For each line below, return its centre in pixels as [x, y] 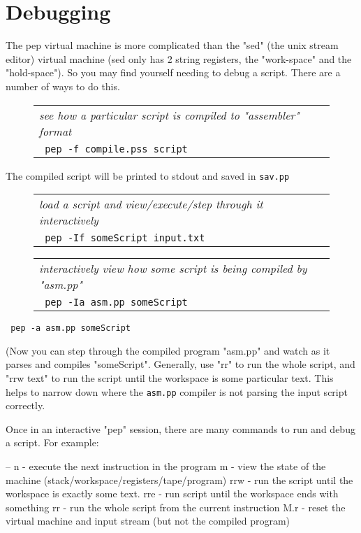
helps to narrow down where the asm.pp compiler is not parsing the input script [177, 391]
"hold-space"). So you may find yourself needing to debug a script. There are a [173, 72]
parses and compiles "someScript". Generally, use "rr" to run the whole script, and [180, 364]
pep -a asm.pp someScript [71, 328]
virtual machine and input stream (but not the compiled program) [148, 521]
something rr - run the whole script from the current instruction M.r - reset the [176, 507]
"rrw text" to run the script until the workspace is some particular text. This [170, 378]
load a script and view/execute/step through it [151, 204]
